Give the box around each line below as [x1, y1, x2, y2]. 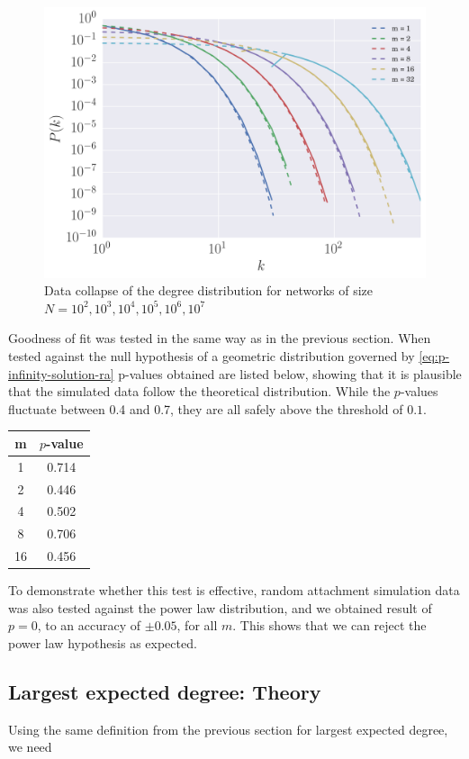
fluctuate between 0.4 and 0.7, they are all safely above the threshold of [8, 399, 403, 418]
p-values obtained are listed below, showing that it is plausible [118, 364, 462, 383]
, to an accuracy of [37, 616, 141, 635]
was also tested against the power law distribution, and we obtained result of [8, 598, 432, 617]
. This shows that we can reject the [232, 616, 427, 635]
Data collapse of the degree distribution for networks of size [44, 281, 374, 300]
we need [8, 737, 52, 756]
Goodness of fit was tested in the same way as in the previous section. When [8, 329, 431, 348]
